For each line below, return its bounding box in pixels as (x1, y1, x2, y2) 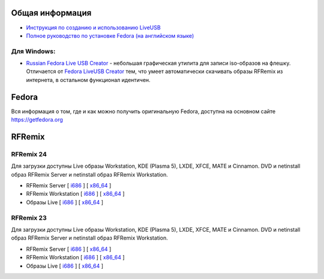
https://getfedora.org (11, 116, 63, 123)
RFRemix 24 (11, 150, 47, 158)
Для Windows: (11, 47, 56, 55)
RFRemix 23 (11, 213, 47, 222)
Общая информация (11, 8, 92, 18)
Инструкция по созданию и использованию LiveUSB (26, 24, 161, 31)
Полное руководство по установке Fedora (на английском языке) (26, 32, 194, 39)
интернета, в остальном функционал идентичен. (26, 76, 151, 83)
